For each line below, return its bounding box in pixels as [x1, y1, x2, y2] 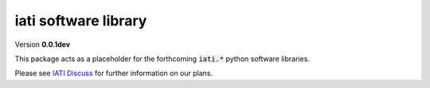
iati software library [14, 12, 147, 29]
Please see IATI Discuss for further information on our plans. [14, 68, 213, 78]
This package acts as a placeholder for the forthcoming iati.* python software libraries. [14, 54, 311, 63]
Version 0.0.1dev [14, 40, 71, 49]
